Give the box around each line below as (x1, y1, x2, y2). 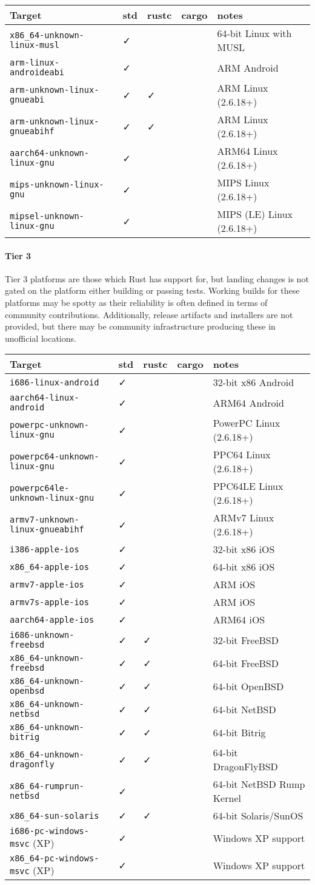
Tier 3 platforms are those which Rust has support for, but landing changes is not (5, 272, 309, 285)
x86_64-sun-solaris (10, 810, 99, 821)
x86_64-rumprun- (10, 781, 84, 792)
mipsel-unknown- (10, 211, 84, 221)
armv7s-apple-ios (10, 597, 89, 607)
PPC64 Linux (213, 447, 271, 462)
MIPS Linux (217, 175, 270, 189)
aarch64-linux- (10, 393, 79, 403)
